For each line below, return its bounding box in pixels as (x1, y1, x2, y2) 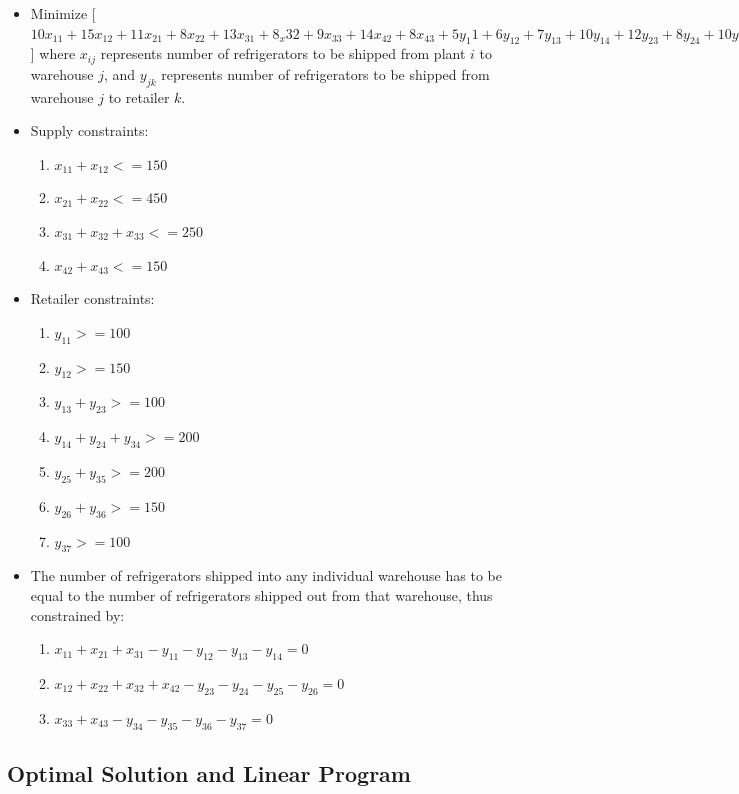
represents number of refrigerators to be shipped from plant (100, 43, 466, 64)
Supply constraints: (30, 120, 149, 141)
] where (30, 43, 76, 64)
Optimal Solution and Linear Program (7, 757, 411, 788)
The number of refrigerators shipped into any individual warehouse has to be (30, 565, 502, 586)
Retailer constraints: (30, 288, 155, 309)
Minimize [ (30, 3, 96, 23)
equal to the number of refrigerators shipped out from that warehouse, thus (30, 584, 493, 605)
